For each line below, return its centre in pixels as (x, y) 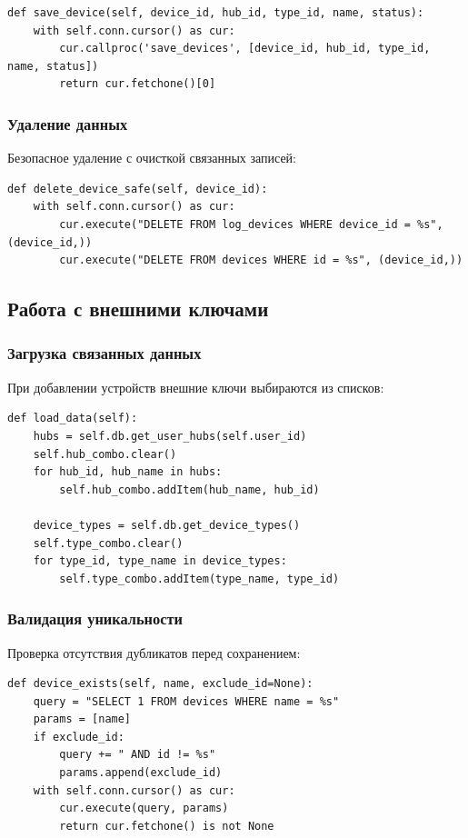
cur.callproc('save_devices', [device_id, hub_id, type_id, (245, 49)
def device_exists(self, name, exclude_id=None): (160, 684)
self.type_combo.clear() (108, 543)
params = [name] (82, 719)
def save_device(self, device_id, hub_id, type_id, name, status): (216, 13)
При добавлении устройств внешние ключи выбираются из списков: (196, 387)
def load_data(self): (73, 419)
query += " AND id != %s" (138, 755)
